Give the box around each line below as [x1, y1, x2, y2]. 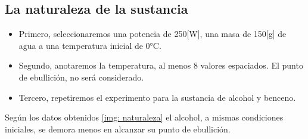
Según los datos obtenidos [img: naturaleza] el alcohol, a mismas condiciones [5, 111, 284, 123]
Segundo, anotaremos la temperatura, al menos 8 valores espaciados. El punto [18, 59, 303, 72]
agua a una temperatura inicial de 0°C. [18, 39, 161, 51]
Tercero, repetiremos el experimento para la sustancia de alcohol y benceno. [18, 91, 296, 103]
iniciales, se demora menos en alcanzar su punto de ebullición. [5, 122, 231, 135]
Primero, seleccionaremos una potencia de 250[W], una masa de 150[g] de [18, 27, 287, 40]
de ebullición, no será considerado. [18, 70, 144, 83]
